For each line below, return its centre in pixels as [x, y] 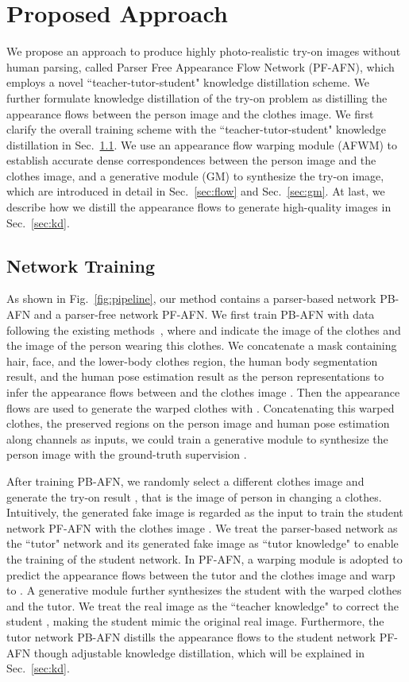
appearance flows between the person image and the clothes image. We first [190, 113]
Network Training [81, 265]
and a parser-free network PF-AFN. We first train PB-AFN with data [204, 314]
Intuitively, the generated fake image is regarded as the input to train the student [205, 512]
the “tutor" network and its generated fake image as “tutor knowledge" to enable [203, 543]
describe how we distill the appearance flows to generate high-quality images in [199, 207]
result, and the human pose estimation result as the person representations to [195, 376]
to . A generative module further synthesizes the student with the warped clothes [204, 590]
